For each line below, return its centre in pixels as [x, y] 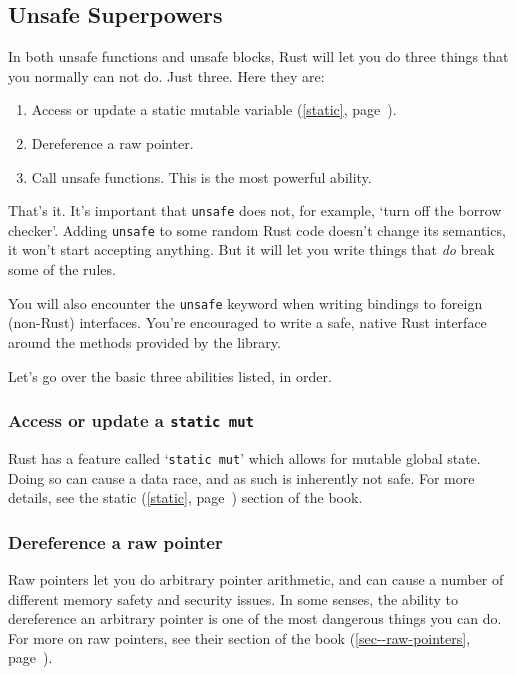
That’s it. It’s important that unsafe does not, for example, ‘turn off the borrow [255, 210]
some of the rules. [62, 269]
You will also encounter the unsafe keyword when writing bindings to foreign [245, 302]
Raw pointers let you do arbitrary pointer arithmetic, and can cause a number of [256, 578]
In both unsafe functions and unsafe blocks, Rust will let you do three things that [258, 56]
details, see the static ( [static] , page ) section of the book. [185, 497]
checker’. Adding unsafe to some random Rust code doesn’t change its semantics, [257, 229]
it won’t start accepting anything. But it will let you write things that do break [251, 249]
